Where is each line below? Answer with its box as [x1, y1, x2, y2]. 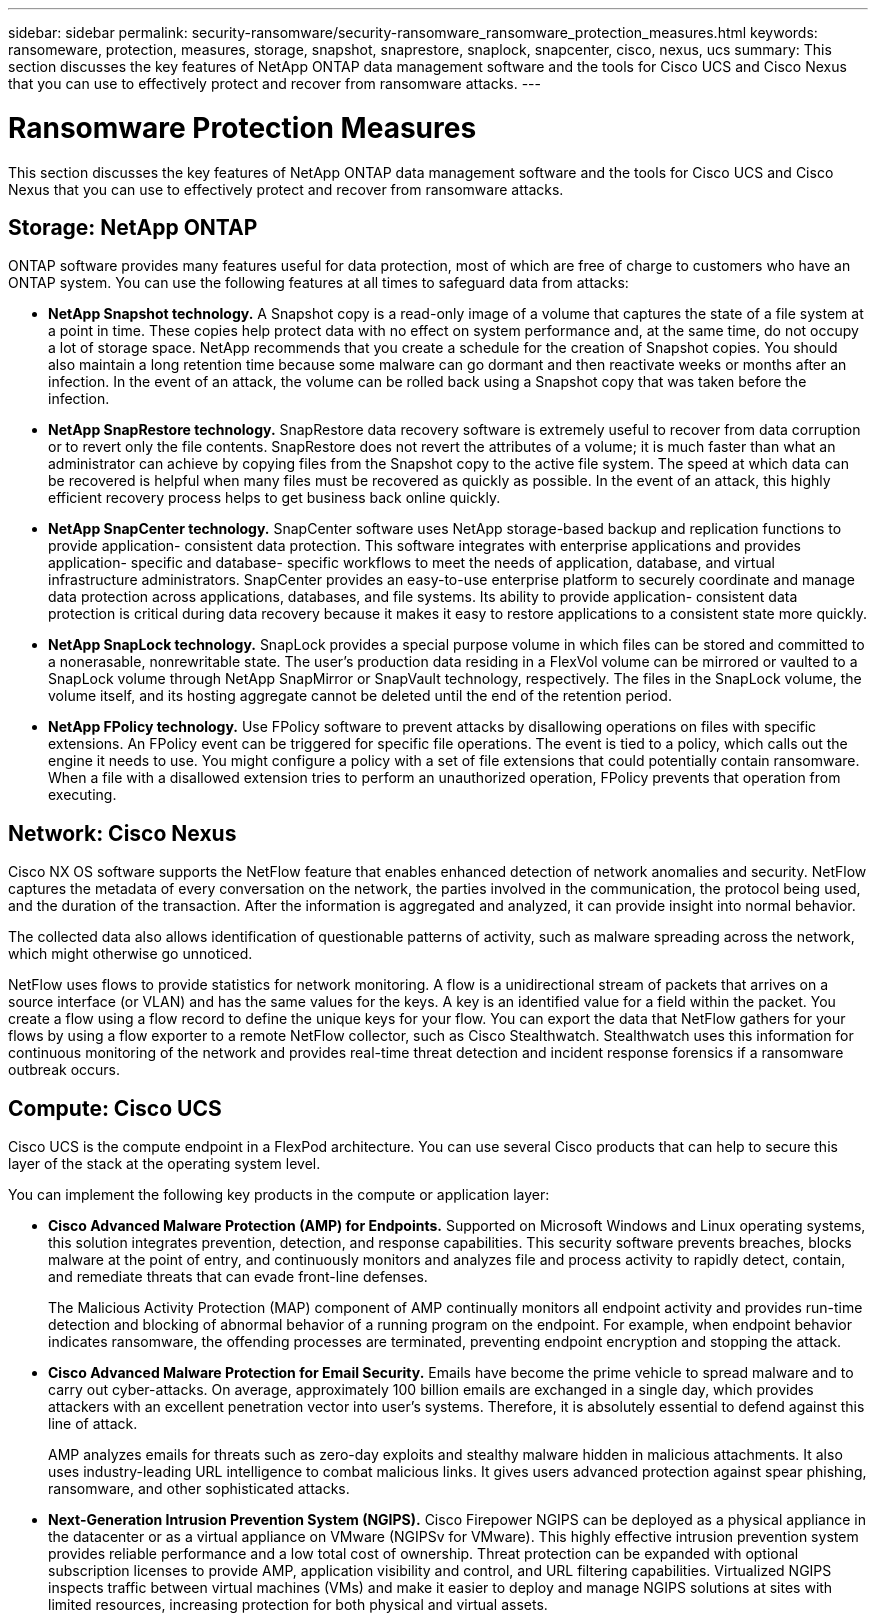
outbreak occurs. [8, 1061, 121, 1079]
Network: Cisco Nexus [8, 820, 237, 846]
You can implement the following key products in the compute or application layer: [8, 1186, 550, 1204]
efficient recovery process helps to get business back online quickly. [48, 489, 501, 507]
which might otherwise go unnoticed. [8, 945, 253, 963]
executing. [48, 786, 117, 804]
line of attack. [48, 1415, 138, 1433]
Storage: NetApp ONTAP [8, 214, 258, 240]
